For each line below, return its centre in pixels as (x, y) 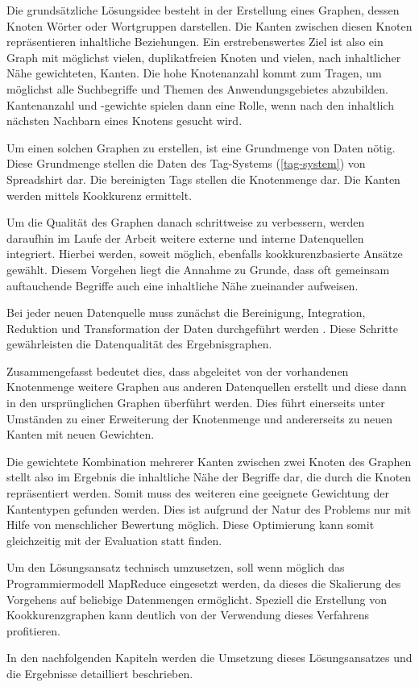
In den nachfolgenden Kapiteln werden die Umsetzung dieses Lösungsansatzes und (209, 658)
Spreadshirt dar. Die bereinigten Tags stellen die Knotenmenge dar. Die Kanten (203, 179)
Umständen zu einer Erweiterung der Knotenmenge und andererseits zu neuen (199, 418)
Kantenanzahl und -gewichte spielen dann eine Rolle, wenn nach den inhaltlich (200, 104)
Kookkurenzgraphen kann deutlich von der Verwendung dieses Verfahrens (188, 615)
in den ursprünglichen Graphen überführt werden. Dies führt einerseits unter (196, 403)
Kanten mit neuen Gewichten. (81, 434)
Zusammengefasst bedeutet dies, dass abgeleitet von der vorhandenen (178, 371)
